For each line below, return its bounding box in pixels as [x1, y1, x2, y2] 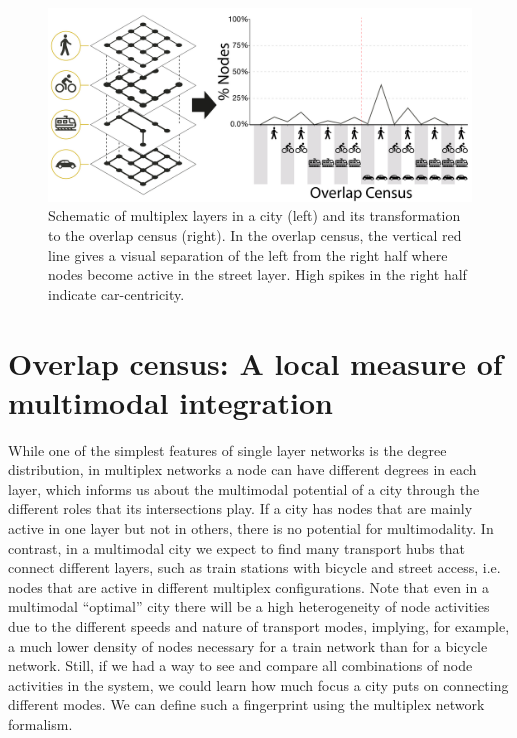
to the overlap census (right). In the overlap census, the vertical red [48, 224, 462, 245]
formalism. [8, 713, 73, 734]
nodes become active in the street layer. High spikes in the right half [48, 264, 467, 285]
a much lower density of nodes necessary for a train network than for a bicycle [8, 635, 488, 656]
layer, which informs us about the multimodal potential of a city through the [8, 478, 480, 499]
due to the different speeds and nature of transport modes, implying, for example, [8, 616, 510, 636]
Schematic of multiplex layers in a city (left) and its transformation [48, 205, 461, 226]
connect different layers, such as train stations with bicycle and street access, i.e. [8, 557, 501, 578]
